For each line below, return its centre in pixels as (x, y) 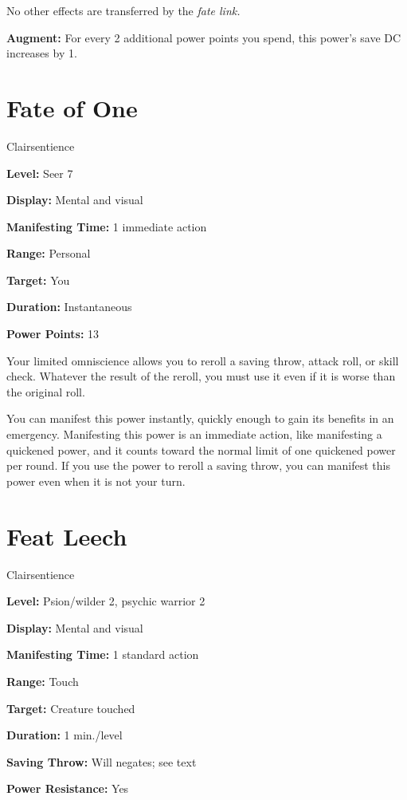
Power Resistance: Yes (68, 788)
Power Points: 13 (53, 334)
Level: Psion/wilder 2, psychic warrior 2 (106, 601)
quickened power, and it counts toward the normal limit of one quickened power (201, 449)
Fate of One (72, 107)
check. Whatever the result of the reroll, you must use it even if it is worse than (201, 376)
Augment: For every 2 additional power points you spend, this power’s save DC (204, 37)
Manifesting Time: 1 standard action (103, 654)
